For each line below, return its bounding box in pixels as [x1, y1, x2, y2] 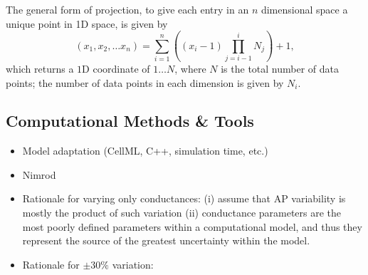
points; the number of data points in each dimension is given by [6, 75, 284, 90]
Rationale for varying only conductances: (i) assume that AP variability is [22, 191, 346, 206]
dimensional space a [261, 2, 348, 16]
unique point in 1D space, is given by [6, 16, 168, 31]
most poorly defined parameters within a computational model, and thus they [22, 219, 362, 234]
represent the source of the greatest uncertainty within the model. [22, 233, 310, 248]
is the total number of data [221, 61, 339, 76]
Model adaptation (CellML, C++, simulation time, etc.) [22, 143, 268, 158]
